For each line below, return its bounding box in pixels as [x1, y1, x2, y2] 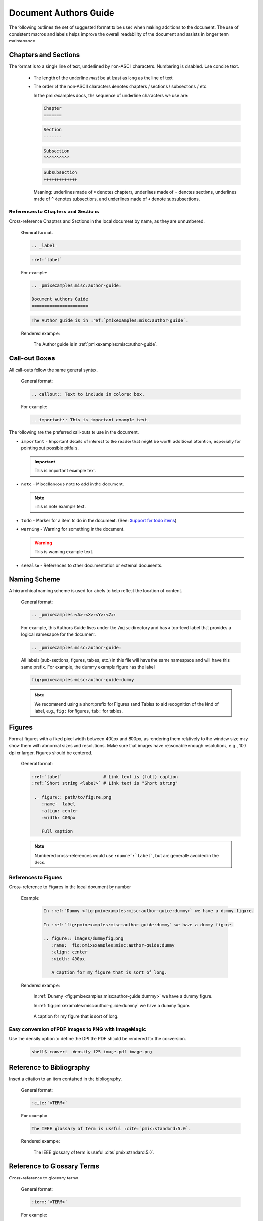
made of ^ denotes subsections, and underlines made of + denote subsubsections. [33, 196, 200, 202]
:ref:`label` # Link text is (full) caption [31, 774, 178, 779]
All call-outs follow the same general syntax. [9, 367, 98, 373]
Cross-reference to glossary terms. [9, 1175, 80, 1181]
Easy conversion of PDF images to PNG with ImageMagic [9, 1026, 146, 1032]
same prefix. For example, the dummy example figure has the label [21, 664, 155, 670]
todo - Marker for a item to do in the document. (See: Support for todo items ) [21, 517, 177, 523]
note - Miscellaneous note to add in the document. [21, 481, 124, 487]
